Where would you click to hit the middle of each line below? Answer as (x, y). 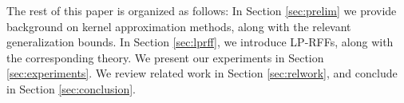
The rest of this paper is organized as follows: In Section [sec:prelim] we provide (202, 10)
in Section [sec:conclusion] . (71, 88)
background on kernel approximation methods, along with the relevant (179, 26)
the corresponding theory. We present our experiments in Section (165, 57)
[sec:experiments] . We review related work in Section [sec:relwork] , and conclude (202, 73)
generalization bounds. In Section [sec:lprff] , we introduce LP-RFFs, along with (200, 42)
